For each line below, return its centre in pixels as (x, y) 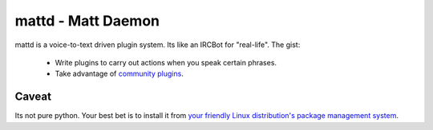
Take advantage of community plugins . (119, 74)
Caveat (33, 97)
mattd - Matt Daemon (87, 21)
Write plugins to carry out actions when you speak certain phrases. (166, 62)
